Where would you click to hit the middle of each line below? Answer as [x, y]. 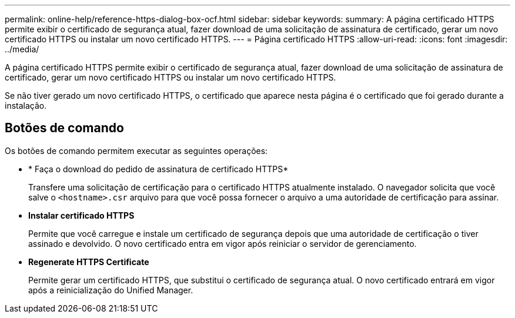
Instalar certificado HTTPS [81, 215]
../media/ [22, 49]
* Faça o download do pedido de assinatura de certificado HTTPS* [158, 169]
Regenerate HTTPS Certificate [89, 262]
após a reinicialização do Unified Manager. [111, 290]
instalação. [26, 106]
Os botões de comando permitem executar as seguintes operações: [136, 150]
